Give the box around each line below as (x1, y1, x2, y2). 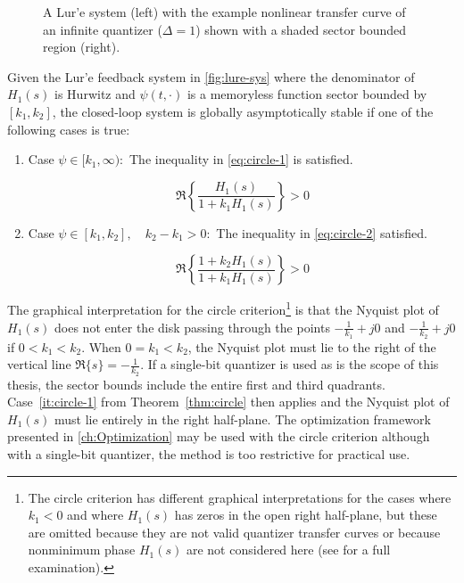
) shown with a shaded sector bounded (195, 20, 407, 38)
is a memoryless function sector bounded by (186, 85, 427, 103)
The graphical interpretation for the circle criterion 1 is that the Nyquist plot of (7, 298, 439, 318)
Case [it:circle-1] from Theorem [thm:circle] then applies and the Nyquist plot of (7, 392, 450, 411)
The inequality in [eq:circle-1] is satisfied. (129, 150, 353, 168)
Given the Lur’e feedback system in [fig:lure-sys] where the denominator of (7, 67, 415, 86)
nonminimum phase (28, 540, 136, 559)
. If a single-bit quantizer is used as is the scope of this (140, 355, 439, 374)
